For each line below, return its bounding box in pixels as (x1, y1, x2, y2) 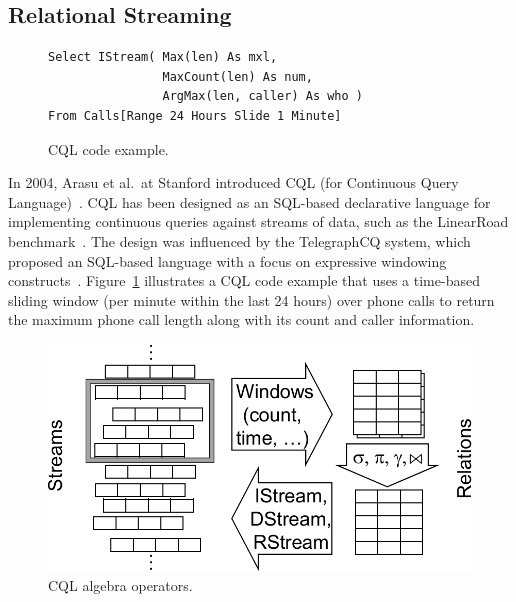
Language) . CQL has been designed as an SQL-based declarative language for (8, 191, 491, 212)
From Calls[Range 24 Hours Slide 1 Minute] (48, 108, 342, 123)
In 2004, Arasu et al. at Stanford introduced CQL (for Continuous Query (8, 172, 459, 193)
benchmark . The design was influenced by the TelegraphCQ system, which (8, 230, 471, 251)
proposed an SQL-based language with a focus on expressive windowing (8, 250, 447, 271)
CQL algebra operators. (48, 575, 193, 596)
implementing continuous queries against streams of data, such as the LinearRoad (8, 211, 509, 232)
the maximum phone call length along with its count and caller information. (8, 309, 475, 330)
